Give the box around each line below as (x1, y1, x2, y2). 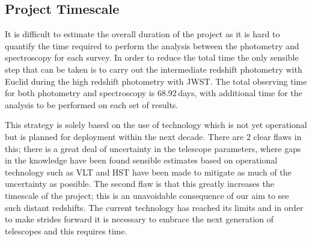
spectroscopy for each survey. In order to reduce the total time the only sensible (5, 51, 299, 64)
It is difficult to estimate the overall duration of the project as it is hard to (5, 28, 280, 40)
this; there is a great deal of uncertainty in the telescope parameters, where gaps (5, 142, 301, 154)
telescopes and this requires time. (5, 224, 127, 237)
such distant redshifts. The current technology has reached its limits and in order (5, 201, 304, 213)
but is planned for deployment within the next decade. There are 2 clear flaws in (5, 130, 302, 142)
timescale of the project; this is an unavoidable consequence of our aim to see (5, 189, 289, 201)
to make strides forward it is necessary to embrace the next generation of (5, 213, 274, 225)
